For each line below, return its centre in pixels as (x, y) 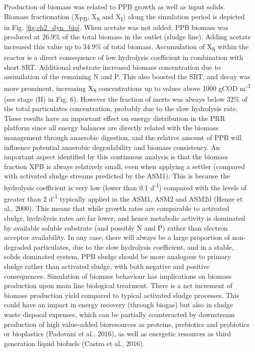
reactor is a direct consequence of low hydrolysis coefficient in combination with (124, 57)
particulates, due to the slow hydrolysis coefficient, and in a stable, (133, 247)
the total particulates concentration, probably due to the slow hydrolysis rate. (121, 108)
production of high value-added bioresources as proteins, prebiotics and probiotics (127, 324)
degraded (18, 247)
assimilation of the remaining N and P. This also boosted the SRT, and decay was (127, 76)
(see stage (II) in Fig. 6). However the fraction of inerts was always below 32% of (126, 99)
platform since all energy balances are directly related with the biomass (111, 128)
